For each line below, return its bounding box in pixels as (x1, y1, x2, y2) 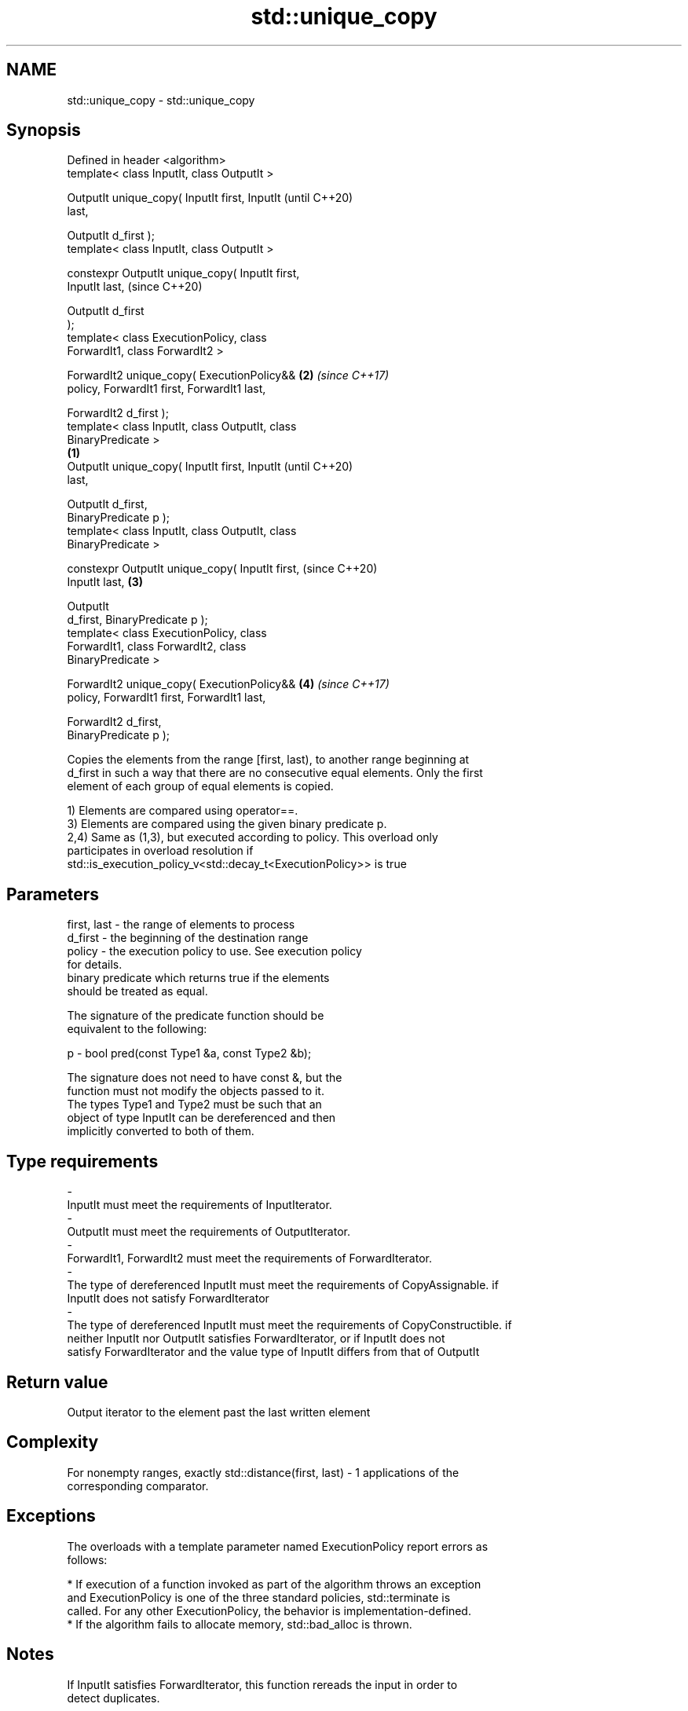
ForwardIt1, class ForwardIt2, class (67, 639, 247, 654)
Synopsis (6, 120, 81, 141)
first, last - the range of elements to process (67, 918, 295, 932)
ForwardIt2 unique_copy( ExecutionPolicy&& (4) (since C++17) (67, 677, 390, 691)
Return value (6, 1372, 108, 1392)
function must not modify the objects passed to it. (67, 1084, 324, 1098)
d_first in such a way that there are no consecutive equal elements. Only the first (67, 766, 483, 780)
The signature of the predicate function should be (67, 1009, 324, 1023)
